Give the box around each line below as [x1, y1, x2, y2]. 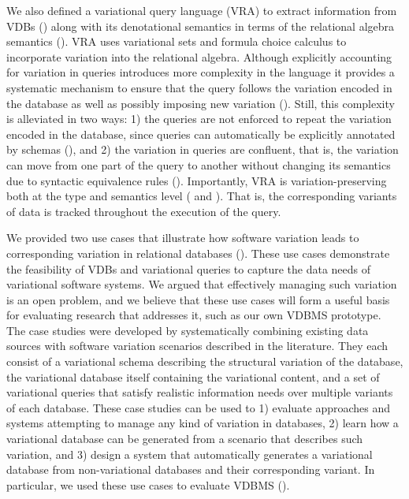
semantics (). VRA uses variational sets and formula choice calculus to [6, 33, 347, 50]
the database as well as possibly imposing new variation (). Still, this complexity [6, 95, 395, 111]
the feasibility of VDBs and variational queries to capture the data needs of [6, 260, 371, 277]
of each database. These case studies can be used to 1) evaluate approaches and [6, 399, 391, 415]
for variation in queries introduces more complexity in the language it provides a [6, 64, 395, 80]
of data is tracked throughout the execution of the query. [6, 203, 281, 219]
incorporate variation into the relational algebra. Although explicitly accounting [6, 48, 392, 65]
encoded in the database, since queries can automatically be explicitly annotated [6, 125, 396, 142]
